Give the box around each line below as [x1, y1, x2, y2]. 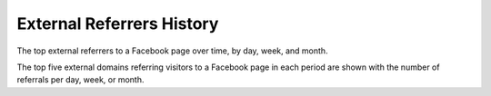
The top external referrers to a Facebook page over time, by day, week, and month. [16, 45, 328, 56]
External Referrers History [16, 14, 219, 34]
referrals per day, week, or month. [16, 74, 145, 85]
